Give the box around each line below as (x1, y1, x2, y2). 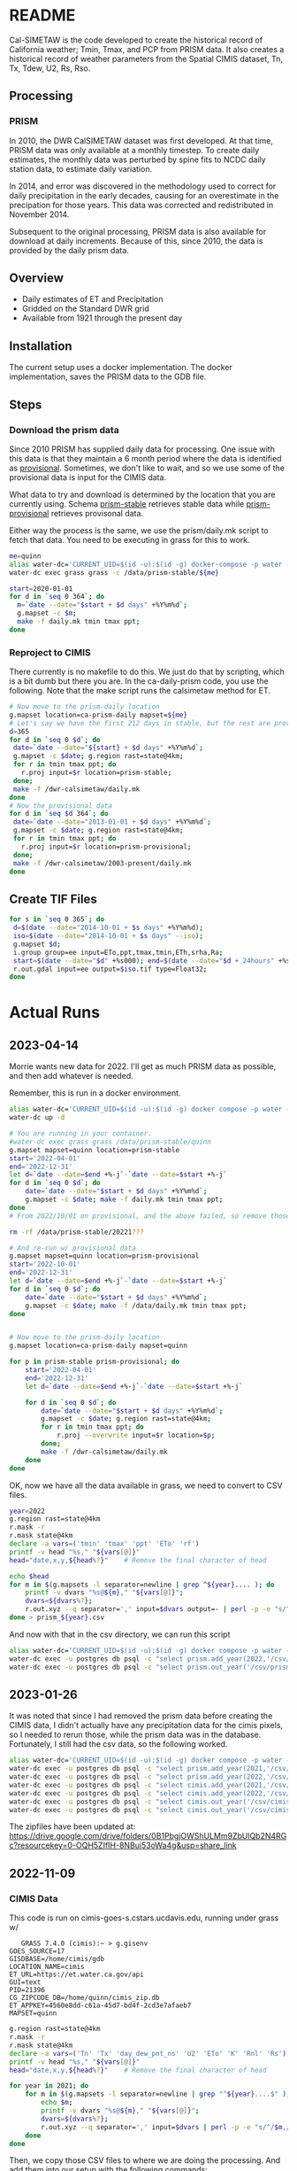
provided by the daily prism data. (9, 244, 130, 255)
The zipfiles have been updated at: (9, 1821, 136, 1832)
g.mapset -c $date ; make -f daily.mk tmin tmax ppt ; (25, 1195, 224, 1205)
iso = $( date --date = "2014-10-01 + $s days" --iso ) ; (12, 932, 203, 941)
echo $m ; (41, 2098, 73, 2107)
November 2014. (9, 209, 70, 220)
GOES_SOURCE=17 (9, 1947, 65, 1956)
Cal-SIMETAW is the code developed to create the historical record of (9, 35, 263, 45)
